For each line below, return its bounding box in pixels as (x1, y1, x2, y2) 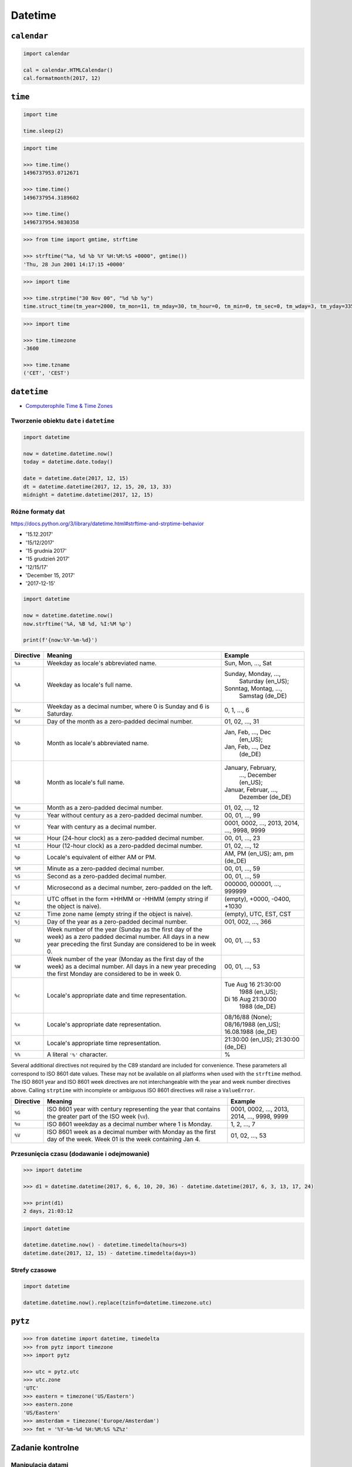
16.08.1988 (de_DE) (224, 1027, 277, 1036)
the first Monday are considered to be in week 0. (47, 970, 181, 978)
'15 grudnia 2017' (25, 547, 67, 554)
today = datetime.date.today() (23, 458, 114, 465)
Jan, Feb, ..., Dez (224, 743, 271, 751)
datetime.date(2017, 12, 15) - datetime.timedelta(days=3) (23, 1250, 197, 1256)
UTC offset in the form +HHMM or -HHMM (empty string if (47, 895, 208, 903)
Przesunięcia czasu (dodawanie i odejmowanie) (11, 1150, 150, 1158)
